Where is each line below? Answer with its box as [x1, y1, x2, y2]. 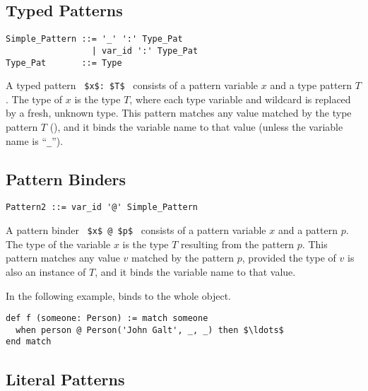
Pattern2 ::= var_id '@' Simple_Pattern [6, 202, 198, 213]
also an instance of [6, 264, 86, 279]
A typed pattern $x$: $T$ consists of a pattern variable [6, 78, 259, 93]
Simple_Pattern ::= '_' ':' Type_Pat [6, 34, 183, 45]
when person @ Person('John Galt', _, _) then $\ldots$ [16, 325, 284, 335]
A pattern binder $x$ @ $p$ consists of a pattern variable [6, 223, 266, 238]
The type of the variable [6, 236, 111, 251]
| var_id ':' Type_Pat [91, 45, 198, 56]
